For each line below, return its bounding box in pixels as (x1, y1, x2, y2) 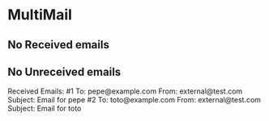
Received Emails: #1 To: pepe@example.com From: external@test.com (7, 86, 243, 96)
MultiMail (7, 6, 72, 24)
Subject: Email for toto (7, 103, 82, 114)
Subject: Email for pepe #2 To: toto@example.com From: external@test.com (7, 95, 261, 105)
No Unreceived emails (7, 65, 122, 78)
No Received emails (7, 38, 110, 52)
